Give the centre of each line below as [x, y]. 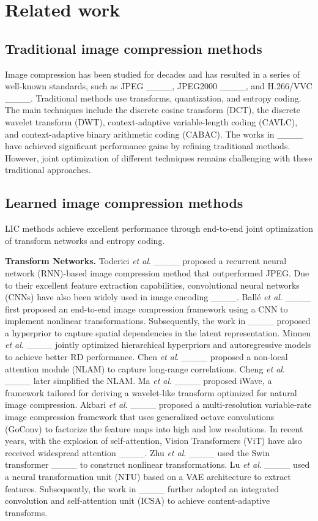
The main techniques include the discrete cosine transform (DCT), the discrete [153, 110]
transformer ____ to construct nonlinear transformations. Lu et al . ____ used [157, 464]
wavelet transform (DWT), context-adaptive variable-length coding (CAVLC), [151, 121]
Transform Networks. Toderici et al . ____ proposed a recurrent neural [146, 261]
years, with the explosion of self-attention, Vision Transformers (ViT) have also [153, 441]
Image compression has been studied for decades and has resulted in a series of [153, 74]
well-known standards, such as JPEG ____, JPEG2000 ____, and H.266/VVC [159, 86]
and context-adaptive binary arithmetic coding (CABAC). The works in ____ [154, 134]
